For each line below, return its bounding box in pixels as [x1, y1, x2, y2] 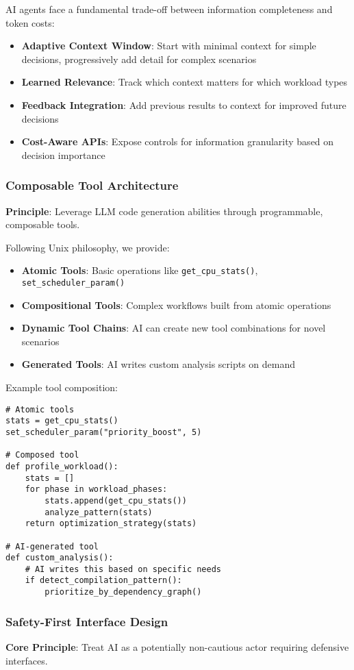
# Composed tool [5, 450, 79, 460]
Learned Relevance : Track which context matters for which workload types [21, 75, 348, 89]
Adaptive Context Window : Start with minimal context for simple [21, 38, 316, 53]
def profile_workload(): [5, 461, 118, 471]
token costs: [5, 15, 55, 29]
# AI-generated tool [5, 541, 99, 551]
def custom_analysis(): [5, 553, 114, 563]
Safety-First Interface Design [5, 612, 168, 630]
